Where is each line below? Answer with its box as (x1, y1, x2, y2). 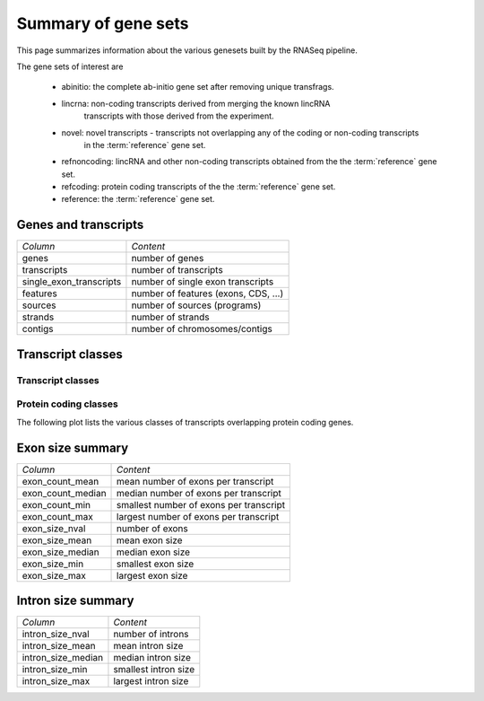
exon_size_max (22, 569, 87, 582)
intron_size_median (22, 652, 103, 664)
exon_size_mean (22, 534, 92, 547)
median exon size (117, 546, 191, 558)
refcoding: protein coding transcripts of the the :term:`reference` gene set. (61, 181, 336, 192)
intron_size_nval (22, 628, 90, 641)
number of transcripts (131, 264, 223, 276)
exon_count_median (22, 486, 107, 499)
